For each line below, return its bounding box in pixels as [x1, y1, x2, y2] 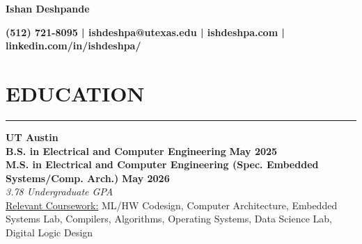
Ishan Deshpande [6, 1, 90, 15]
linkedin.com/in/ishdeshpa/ [6, 38, 141, 53]
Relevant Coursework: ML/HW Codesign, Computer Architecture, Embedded [6, 197, 338, 212]
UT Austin [6, 129, 58, 144]
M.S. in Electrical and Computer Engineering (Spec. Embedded [6, 157, 319, 172]
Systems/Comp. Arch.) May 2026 [6, 170, 170, 185]
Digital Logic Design [6, 225, 93, 240]
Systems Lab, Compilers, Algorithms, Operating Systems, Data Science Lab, [6, 211, 332, 226]
